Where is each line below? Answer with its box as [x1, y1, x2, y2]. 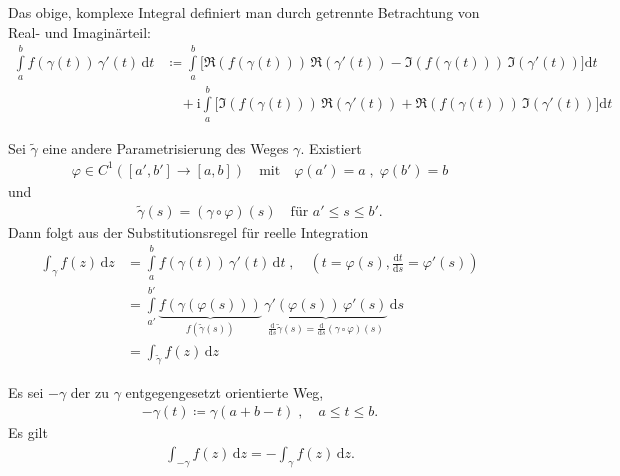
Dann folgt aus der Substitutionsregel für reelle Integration [8, 221, 369, 242]
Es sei [8, 381, 44, 402]
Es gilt [8, 422, 48, 443]
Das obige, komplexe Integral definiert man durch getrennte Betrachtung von [8, 2, 480, 22]
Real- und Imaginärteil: [8, 21, 151, 42]
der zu [70, 381, 109, 402]
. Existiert [300, 137, 362, 158]
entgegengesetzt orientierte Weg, [125, 381, 324, 402]
